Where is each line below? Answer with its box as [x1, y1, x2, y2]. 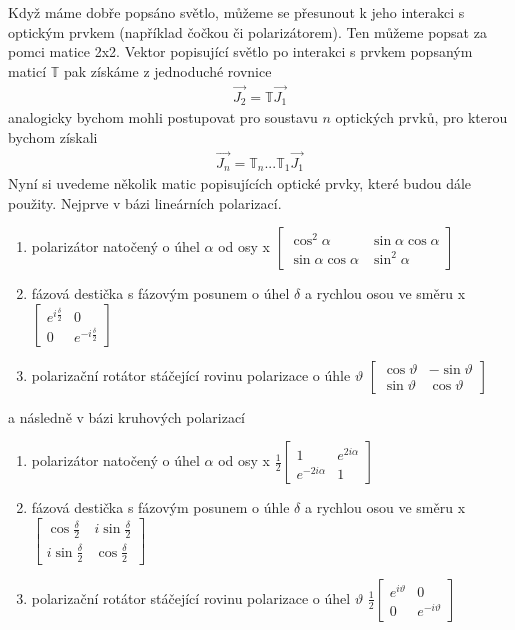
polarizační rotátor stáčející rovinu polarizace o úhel [31, 587, 351, 608]
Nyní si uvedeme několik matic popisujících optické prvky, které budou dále [8, 172, 472, 193]
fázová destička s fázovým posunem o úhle [31, 497, 290, 518]
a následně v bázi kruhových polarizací [8, 406, 246, 427]
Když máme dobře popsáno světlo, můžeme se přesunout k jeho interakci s [8, 2, 465, 22]
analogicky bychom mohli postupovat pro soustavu [8, 107, 318, 128]
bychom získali [8, 126, 98, 147]
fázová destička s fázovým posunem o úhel [31, 283, 290, 304]
